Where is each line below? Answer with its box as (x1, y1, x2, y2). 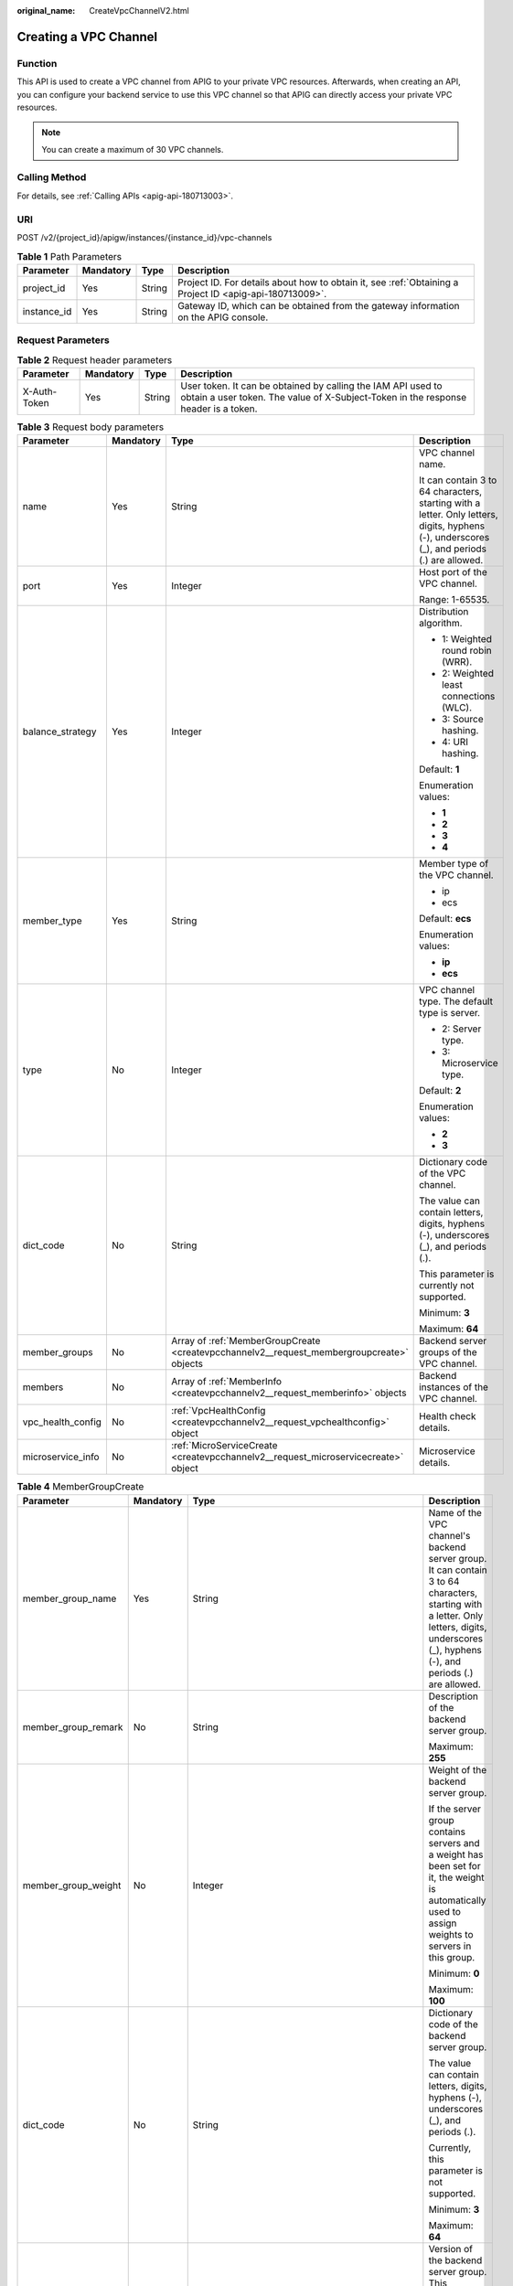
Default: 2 (419, 1084, 462, 1097)
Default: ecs (419, 913, 472, 925)
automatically (428, 1894, 486, 1907)
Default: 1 (419, 764, 460, 776)
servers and (428, 1836, 480, 1849)
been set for (428, 1859, 481, 1872)
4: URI (442, 736, 469, 749)
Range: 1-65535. (419, 593, 490, 606)
